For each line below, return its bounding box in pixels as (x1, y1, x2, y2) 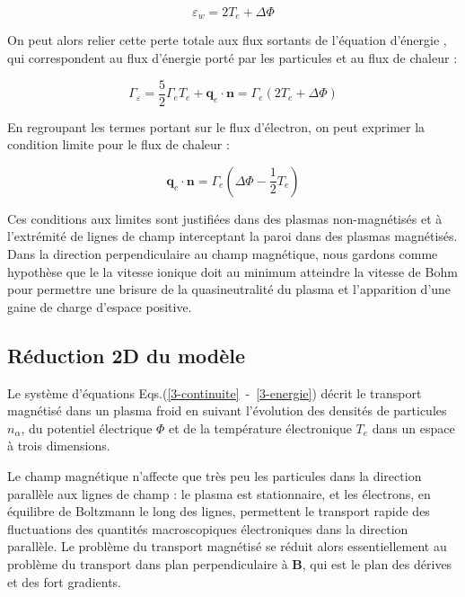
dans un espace (372, 418, 455, 437)
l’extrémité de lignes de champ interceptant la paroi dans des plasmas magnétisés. (7, 227, 458, 245)
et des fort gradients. (7, 572, 122, 591)
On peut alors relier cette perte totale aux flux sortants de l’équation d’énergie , (7, 31, 447, 49)
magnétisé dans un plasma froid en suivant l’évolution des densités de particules (7, 401, 447, 420)
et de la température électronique (169, 418, 352, 437)
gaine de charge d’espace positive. (7, 297, 192, 316)
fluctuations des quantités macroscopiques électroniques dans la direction (7, 519, 408, 538)
